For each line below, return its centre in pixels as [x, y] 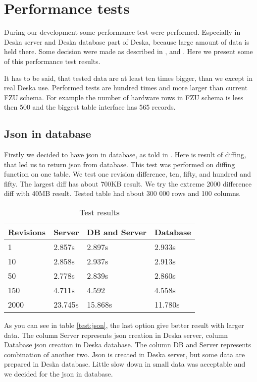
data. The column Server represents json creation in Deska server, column [116, 335]
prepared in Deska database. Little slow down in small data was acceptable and [125, 364]
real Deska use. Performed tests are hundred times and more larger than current [126, 88]
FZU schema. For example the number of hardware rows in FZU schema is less [124, 97]
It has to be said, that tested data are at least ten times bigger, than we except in [128, 78]
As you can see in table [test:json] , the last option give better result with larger [124, 325]
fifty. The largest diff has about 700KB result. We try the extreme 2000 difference [128, 183]
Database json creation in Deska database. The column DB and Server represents [128, 345]
